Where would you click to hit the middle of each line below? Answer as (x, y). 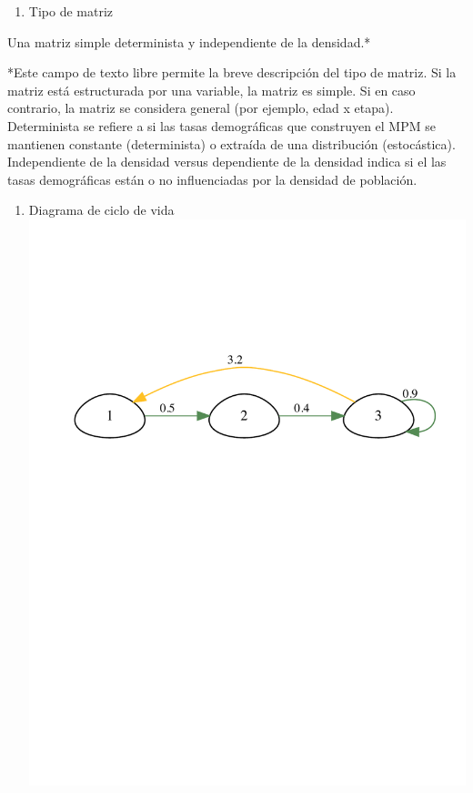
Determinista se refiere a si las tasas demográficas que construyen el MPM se (221, 125)
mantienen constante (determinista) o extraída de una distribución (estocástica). (231, 143)
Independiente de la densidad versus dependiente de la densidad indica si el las (227, 162)
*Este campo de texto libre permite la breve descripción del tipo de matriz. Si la (232, 72)
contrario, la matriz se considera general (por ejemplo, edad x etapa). (201, 108)
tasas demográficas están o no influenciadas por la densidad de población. (212, 179)
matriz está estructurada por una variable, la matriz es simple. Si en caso (211, 90)
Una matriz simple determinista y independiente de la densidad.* (189, 41)
